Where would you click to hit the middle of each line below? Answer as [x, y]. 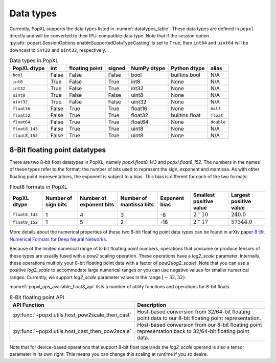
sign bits [56, 204]
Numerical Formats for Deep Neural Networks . [58, 239]
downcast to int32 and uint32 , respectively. [58, 50]
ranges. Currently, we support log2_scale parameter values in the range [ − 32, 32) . [98, 277]
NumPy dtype [148, 68]
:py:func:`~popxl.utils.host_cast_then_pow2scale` [72, 331]
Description [152, 305]
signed [117, 68]
